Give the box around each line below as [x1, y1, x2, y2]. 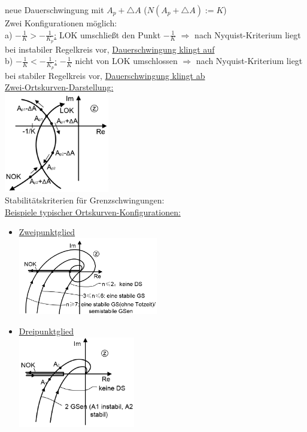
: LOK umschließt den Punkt [54, 28, 161, 41]
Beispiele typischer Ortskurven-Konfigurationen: [5, 205, 181, 218]
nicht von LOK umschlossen [75, 54, 178, 67]
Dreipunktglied [19, 324, 74, 337]
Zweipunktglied [19, 226, 75, 238]
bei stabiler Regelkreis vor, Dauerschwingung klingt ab [5, 69, 205, 81]
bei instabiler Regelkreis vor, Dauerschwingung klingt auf [5, 42, 215, 55]
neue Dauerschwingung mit [5, 4, 104, 16]
